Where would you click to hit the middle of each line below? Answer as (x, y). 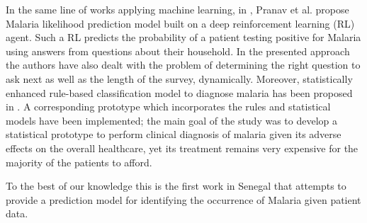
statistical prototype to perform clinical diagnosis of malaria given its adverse (174, 134)
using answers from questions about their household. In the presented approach (178, 51)
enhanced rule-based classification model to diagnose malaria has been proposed (179, 92)
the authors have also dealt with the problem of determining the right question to (183, 65)
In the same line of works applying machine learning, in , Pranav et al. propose (177, 9)
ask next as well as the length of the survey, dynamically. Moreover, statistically (179, 78)
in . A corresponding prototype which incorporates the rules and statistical (168, 107)
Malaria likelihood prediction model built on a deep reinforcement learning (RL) (180, 23)
